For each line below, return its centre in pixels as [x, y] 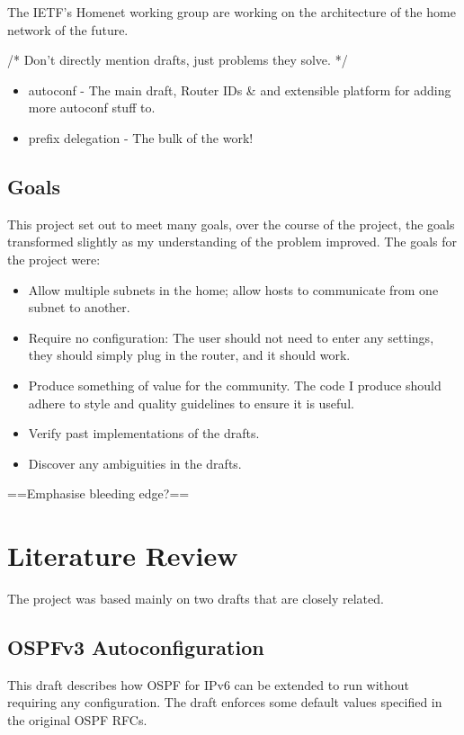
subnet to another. [79, 307]
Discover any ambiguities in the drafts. [135, 463]
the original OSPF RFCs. [77, 720]
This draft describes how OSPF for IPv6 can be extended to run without [209, 684]
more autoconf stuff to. [92, 108]
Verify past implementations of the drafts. [144, 433]
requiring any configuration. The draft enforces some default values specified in [225, 702]
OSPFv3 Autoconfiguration [136, 647]
